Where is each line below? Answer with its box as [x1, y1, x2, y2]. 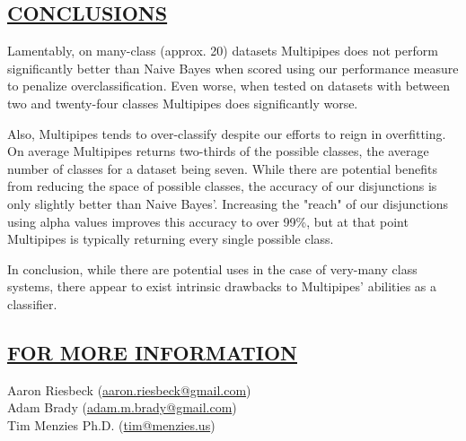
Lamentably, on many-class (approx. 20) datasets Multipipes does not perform [7, 41, 438, 60]
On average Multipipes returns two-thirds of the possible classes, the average [7, 142, 429, 160]
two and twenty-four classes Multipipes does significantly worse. [7, 93, 358, 112]
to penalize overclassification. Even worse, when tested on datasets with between [7, 76, 451, 95]
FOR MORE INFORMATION [7, 338, 297, 366]
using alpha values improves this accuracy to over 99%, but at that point [7, 212, 409, 230]
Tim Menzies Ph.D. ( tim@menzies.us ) [7, 415, 215, 434]
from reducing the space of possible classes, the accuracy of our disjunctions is [7, 177, 437, 195]
